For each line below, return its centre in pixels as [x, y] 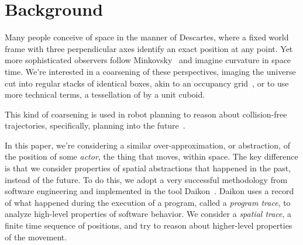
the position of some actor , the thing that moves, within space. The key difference [151, 156]
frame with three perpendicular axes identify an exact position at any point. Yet [149, 48]
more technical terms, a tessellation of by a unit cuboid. [105, 94]
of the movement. [36, 237]
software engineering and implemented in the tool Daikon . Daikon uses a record [149, 191]
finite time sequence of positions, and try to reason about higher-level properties [149, 225]
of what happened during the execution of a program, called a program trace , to [148, 202]
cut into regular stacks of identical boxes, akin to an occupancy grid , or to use [147, 83]
